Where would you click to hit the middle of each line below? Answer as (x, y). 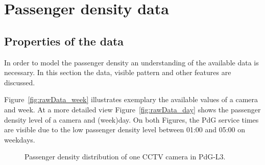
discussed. (20, 82)
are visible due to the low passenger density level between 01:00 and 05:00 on (125, 129)
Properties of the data (64, 41)
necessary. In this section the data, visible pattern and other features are (118, 72)
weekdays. (20, 139)
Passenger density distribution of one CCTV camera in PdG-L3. (125, 157)
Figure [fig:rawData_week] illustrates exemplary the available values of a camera (131, 99)
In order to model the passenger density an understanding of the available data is (131, 62)
